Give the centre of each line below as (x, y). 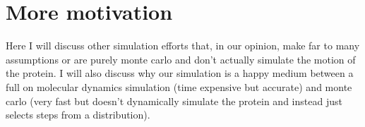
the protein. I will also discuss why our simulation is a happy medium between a (180, 73)
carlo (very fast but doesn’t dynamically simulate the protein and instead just (174, 101)
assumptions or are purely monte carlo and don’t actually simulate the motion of (181, 59)
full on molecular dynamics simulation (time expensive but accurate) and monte (179, 86)
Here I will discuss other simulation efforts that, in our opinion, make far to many (183, 46)
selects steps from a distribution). (78, 115)
